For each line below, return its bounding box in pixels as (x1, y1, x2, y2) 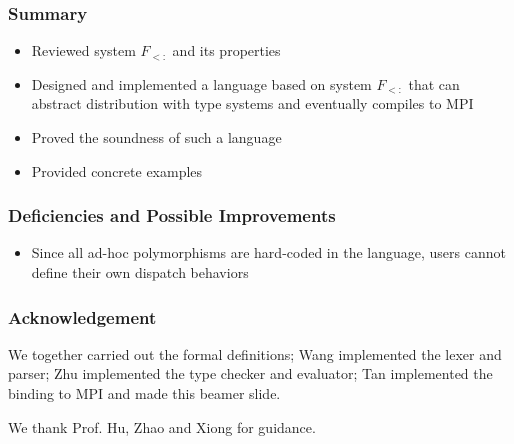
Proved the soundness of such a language (31, 127, 282, 147)
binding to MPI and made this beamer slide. (8, 383, 281, 403)
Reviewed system (31, 40, 136, 61)
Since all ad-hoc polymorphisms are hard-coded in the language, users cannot (31, 242, 506, 263)
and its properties (172, 40, 281, 61)
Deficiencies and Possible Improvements (8, 203, 336, 228)
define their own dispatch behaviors (31, 262, 249, 282)
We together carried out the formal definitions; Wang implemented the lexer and (8, 343, 502, 364)
